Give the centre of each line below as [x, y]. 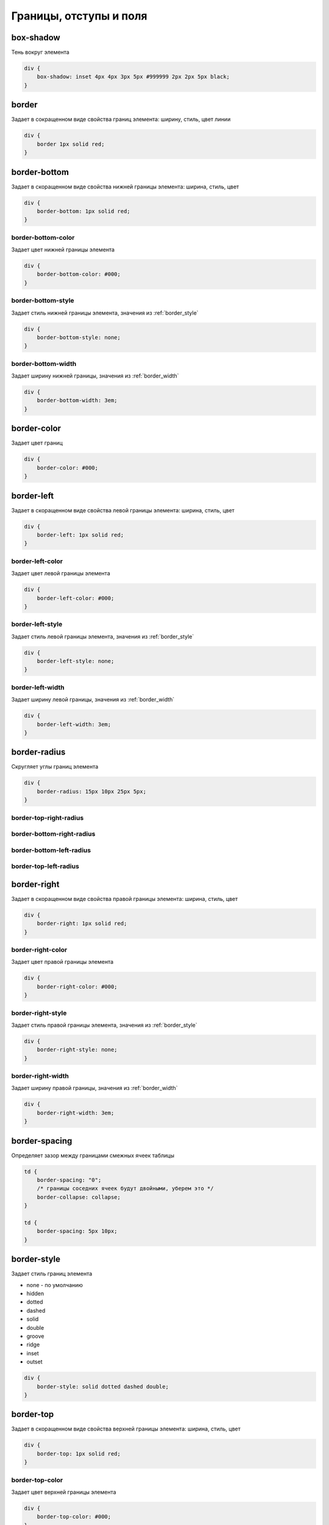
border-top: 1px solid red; [79, 1454]
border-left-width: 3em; [74, 724]
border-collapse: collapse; [79, 1197]
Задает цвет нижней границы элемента [63, 249]
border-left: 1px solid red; [80, 535]
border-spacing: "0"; [69, 1180]
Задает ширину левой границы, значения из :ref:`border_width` [93, 700]
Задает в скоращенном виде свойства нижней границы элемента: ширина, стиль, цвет [125, 187]
